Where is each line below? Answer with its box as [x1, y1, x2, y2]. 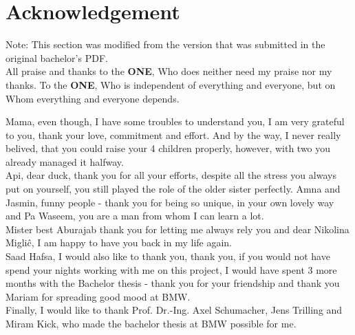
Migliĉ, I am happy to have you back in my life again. [6, 235, 232, 250]
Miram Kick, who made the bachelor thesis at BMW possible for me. [6, 316, 297, 330]
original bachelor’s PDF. [6, 50, 108, 65]
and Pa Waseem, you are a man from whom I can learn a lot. [6, 208, 264, 223]
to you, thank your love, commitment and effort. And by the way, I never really [6, 127, 341, 142]
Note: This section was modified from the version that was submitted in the [6, 37, 325, 52]
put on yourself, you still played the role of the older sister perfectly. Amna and [6, 182, 341, 196]
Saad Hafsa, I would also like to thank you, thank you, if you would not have [6, 249, 330, 263]
